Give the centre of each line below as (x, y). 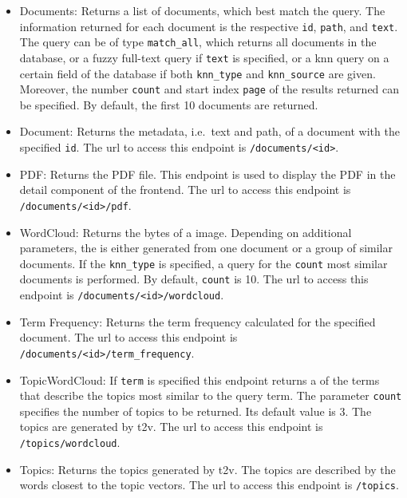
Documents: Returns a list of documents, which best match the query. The (202, 10)
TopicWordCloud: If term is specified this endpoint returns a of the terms (200, 379)
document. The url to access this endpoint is (128, 337)
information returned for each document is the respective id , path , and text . (209, 26)
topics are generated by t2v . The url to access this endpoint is (171, 427)
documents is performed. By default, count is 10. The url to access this (194, 279)
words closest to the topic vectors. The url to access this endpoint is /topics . (209, 485)
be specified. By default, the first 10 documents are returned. (169, 104)
